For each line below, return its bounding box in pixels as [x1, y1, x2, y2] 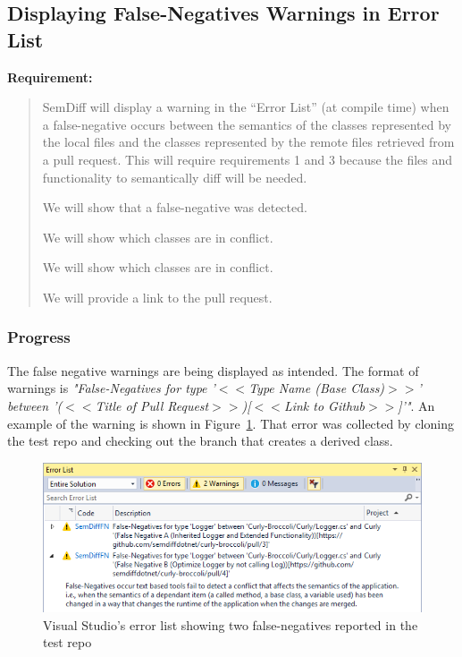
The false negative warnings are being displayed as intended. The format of [7, 361, 419, 380]
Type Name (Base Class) [248, 379, 385, 397]
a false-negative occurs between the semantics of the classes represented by [42, 115, 451, 133]
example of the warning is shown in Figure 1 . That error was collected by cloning [7, 414, 454, 432]
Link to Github [283, 396, 365, 414]
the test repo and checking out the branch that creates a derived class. [7, 431, 393, 450]
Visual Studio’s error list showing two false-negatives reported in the [43, 615, 418, 634]
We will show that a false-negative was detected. [42, 198, 307, 217]
